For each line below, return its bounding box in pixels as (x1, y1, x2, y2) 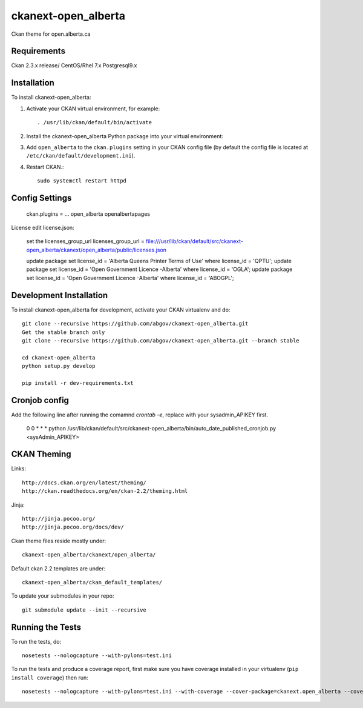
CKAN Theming (11, 449, 72, 459)
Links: (11, 465, 27, 472)
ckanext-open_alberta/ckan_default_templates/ (22, 579, 163, 586)
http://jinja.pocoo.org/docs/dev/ (22, 524, 124, 530)
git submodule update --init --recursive (22, 606, 146, 613)
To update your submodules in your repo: (11, 592, 114, 599)
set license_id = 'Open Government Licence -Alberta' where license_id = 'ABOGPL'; (26, 274, 234, 281)
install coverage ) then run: (11, 673, 88, 681)
